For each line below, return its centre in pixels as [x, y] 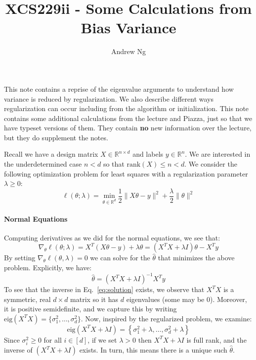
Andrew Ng [128, 51]
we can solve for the [120, 258]
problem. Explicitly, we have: [48, 268]
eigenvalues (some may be [165, 299]
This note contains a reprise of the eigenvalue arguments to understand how [119, 89]
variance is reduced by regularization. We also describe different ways [109, 98]
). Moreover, [229, 299]
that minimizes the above [196, 258]
